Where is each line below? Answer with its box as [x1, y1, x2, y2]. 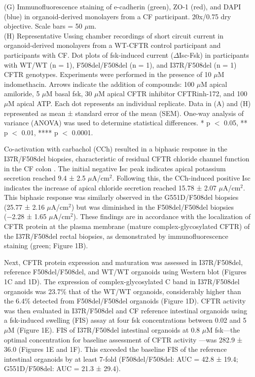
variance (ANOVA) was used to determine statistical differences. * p [4, 117, 211, 128]
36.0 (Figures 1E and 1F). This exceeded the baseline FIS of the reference [4, 344, 227, 354]
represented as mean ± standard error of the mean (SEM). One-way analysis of [4, 108, 244, 118]
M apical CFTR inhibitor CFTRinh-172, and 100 [98, 88, 248, 99]
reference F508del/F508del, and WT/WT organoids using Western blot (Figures [4, 266, 247, 277]
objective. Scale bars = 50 [4, 21, 82, 31]
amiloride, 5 [4, 88, 40, 99]
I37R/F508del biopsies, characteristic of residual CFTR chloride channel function [4, 153, 250, 163]
